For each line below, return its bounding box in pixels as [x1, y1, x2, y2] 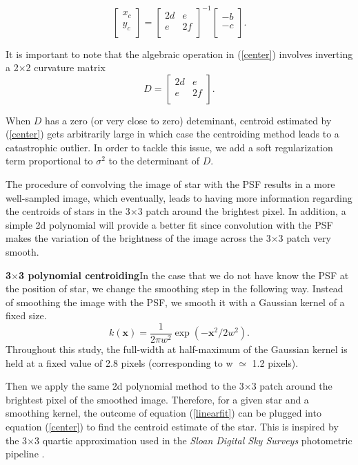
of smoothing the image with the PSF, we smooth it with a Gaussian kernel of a [6, 294, 345, 309]
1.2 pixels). [252, 355, 299, 370]
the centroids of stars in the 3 [6, 204, 130, 218]
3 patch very [278, 231, 331, 245]
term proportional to [6, 153, 93, 168]
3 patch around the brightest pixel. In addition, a [137, 204, 346, 218]
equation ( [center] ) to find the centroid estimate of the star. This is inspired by [6, 419, 339, 434]
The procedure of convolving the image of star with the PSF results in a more [6, 177, 335, 191]
